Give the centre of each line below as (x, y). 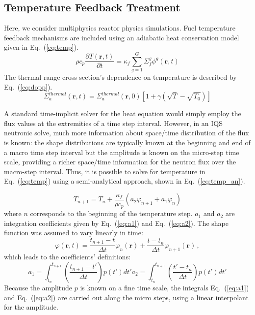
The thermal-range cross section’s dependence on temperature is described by (120, 77)
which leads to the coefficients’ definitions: (67, 257)
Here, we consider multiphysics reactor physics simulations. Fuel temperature (120, 28)
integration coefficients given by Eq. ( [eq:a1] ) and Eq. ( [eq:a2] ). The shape (116, 223)
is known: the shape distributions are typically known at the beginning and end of (127, 142)
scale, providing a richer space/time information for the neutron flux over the (120, 162)
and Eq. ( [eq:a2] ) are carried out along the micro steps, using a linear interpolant (126, 297)
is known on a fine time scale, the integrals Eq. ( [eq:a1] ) (165, 288)
